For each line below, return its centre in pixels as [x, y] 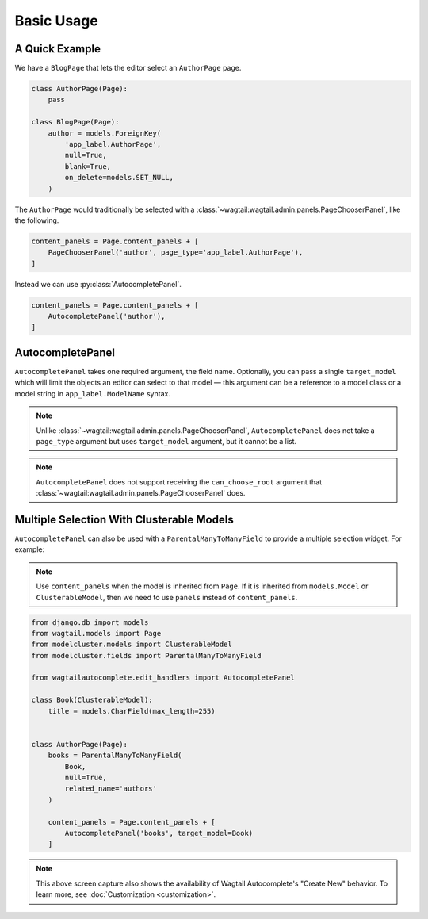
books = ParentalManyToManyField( [115, 756]
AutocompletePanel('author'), [107, 316]
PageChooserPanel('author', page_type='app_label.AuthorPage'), [176, 253]
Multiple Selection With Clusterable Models [124, 519]
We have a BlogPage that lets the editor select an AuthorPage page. [128, 68]
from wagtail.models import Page [96, 633]
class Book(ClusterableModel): [92, 700]
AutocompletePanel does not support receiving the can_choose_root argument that [179, 482]
